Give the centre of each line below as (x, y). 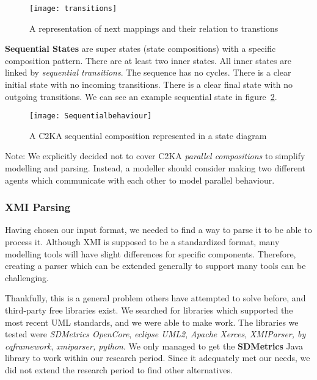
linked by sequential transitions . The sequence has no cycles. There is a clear (148, 72)
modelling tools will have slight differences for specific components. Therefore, (151, 253)
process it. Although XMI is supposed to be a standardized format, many (142, 242)
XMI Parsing (38, 207)
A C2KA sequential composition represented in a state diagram (148, 135)
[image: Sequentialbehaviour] (91, 116)
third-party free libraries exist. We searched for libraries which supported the (149, 310)
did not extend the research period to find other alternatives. (119, 370)
